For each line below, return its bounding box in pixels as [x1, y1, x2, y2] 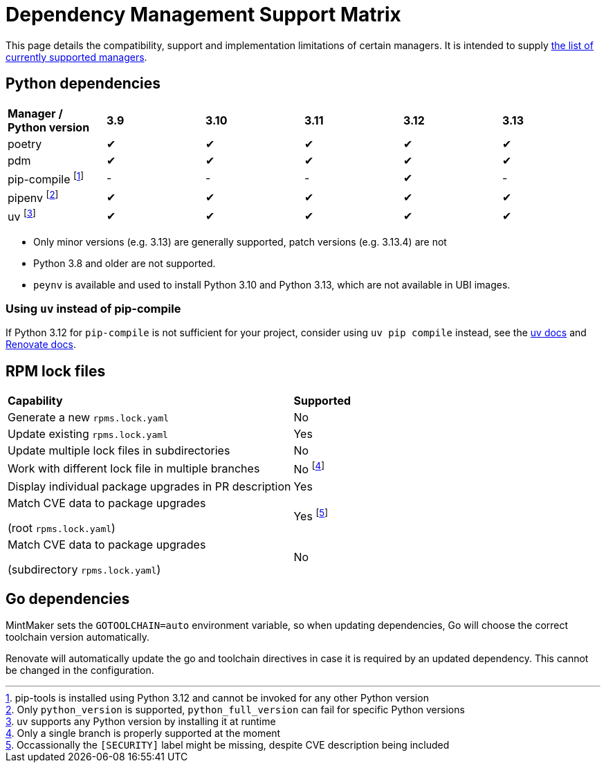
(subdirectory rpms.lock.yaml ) [8, 562, 161, 576]
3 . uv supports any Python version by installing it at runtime [6, 715, 276, 728]
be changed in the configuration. [6, 664, 154, 677]
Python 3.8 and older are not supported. [33, 257, 216, 269]
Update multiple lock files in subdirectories [8, 444, 230, 458]
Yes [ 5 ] [293, 506, 329, 524]
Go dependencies [6, 589, 130, 607]
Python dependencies [6, 75, 161, 93]
